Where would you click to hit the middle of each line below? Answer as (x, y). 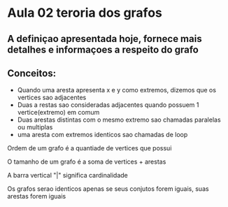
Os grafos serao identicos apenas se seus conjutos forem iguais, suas (108, 189)
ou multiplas (35, 127)
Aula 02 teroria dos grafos (85, 13)
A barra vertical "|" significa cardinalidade (67, 176)
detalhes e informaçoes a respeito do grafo (103, 49)
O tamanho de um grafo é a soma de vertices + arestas (87, 162)
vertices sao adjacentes (52, 98)
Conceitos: (32, 73)
